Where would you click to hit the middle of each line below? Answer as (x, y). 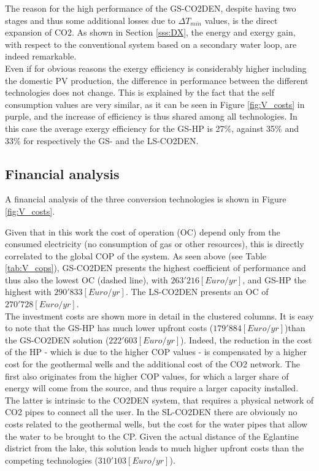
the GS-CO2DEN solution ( (57, 339)
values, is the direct (241, 20)
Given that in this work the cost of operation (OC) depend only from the (143, 232)
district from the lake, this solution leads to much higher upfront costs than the (155, 448)
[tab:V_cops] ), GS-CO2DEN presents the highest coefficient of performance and (156, 268)
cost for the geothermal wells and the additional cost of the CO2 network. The (152, 364)
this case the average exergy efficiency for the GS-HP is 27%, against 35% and (152, 128)
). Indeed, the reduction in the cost (246, 339)
